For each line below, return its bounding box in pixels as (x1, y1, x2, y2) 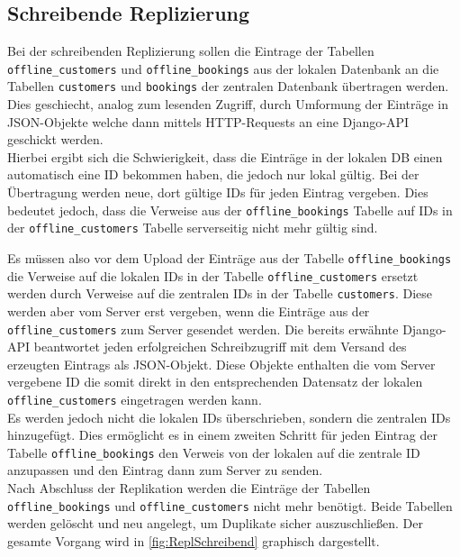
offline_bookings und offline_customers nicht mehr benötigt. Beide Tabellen (7, 496, 453, 515)
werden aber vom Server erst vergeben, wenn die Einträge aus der (7, 301, 370, 320)
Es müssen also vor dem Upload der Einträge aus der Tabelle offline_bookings (7, 248, 452, 267)
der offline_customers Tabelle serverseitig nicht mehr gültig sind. (7, 218, 378, 237)
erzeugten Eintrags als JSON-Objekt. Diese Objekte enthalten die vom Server (7, 354, 436, 373)
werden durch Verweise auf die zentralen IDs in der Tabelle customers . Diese (7, 284, 432, 303)
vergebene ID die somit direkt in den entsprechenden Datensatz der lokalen (7, 372, 423, 391)
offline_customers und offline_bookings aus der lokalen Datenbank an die (7, 59, 439, 78)
